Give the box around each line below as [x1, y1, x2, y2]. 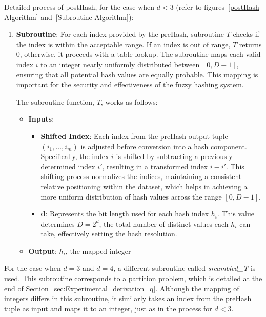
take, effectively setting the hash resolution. [40, 228, 177, 239]
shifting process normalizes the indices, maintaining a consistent [40, 171, 242, 182]
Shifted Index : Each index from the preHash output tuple [40, 130, 228, 141]
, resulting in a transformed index [102, 161, 208, 171]
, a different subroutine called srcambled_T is [113, 263, 256, 273]
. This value [217, 208, 254, 219]
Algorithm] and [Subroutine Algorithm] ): [4, 11, 134, 22]
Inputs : [28, 113, 54, 124]
